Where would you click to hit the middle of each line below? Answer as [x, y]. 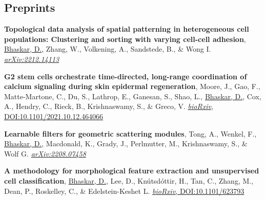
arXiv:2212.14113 [32, 59]
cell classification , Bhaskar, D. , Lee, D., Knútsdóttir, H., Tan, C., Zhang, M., [129, 180]
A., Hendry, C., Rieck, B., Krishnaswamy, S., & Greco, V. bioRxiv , [109, 106]
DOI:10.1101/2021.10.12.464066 [54, 116]
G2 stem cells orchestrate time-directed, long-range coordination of [126, 76]
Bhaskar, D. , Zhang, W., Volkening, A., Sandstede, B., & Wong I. [108, 49]
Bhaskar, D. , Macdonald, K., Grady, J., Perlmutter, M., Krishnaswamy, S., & [126, 143]
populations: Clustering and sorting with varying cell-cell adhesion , [125, 39]
